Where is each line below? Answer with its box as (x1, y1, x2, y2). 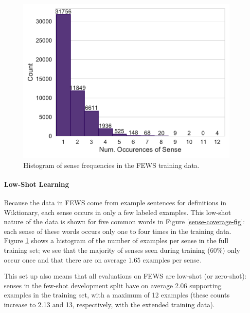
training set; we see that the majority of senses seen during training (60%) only (4, 245, 240, 255)
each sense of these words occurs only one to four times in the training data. (4, 226, 232, 236)
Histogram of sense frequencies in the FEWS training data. (23, 160, 199, 170)
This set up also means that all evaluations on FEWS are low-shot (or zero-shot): (4, 271, 247, 281)
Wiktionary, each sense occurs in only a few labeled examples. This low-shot (4, 207, 231, 217)
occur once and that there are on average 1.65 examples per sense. (4, 254, 201, 264)
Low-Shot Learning (4, 179, 69, 189)
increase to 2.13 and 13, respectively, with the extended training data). (4, 299, 215, 309)
